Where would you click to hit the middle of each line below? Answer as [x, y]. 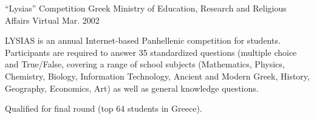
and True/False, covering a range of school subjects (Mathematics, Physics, [145, 64]
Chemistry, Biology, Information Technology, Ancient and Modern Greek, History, [157, 76]
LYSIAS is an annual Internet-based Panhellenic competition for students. [143, 40]
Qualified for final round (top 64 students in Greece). [104, 108]
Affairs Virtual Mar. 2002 [52, 20]
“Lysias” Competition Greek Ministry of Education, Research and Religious [146, 8]
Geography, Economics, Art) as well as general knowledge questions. [132, 88]
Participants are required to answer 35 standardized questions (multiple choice [151, 52]
